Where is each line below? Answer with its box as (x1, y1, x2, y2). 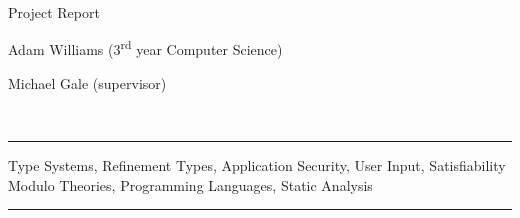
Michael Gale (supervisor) (8, 72, 167, 93)
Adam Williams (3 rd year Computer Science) (8, 36, 283, 60)
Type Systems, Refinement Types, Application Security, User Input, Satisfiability (8, 155, 506, 176)
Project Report (8, 2, 100, 22)
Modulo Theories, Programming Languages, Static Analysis (8, 174, 373, 195)
